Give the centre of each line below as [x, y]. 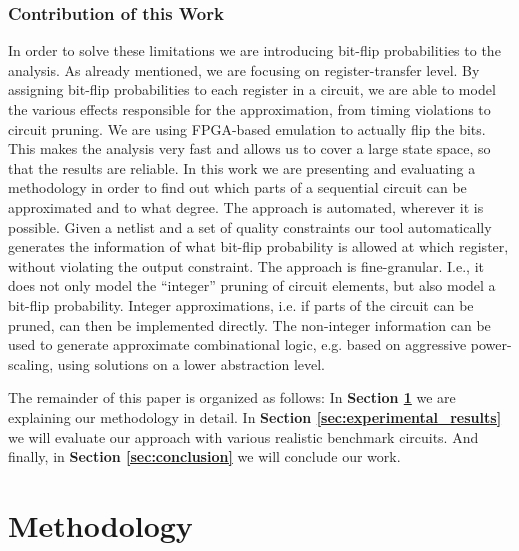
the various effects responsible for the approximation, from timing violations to [249, 109]
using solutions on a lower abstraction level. [191, 363]
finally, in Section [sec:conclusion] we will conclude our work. [204, 456]
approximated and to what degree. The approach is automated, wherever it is [246, 206]
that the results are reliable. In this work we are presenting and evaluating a [242, 167]
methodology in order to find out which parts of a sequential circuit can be [237, 187]
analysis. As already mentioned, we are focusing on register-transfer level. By [244, 69]
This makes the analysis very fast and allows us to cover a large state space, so [249, 148]
